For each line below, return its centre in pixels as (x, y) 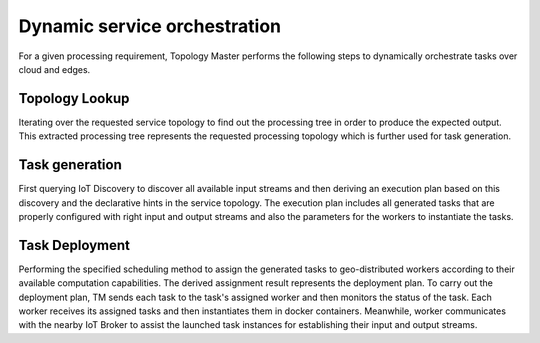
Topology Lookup (74, 98)
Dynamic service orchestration (150, 26)
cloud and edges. (54, 69)
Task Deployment (74, 245)
